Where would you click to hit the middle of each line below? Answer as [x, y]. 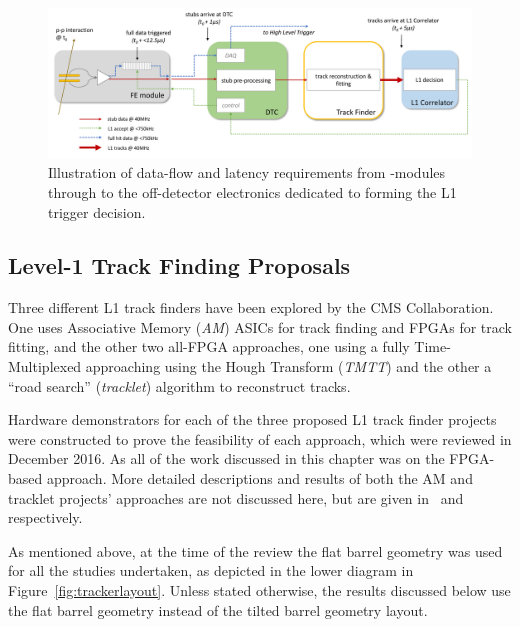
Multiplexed [45, 366]
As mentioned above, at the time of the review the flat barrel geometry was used [255, 550]
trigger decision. [97, 211]
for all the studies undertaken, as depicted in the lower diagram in [211, 570]
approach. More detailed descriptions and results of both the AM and [259, 478]
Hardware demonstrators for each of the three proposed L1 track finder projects [252, 419]
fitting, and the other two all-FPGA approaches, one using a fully [209, 346]
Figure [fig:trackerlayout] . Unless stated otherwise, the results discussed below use [259, 590]
